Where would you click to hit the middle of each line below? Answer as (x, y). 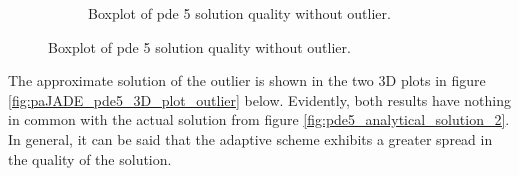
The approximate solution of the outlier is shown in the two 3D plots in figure (247, 80)
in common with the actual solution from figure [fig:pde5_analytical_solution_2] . (259, 119)
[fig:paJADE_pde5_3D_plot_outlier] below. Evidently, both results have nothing (259, 99)
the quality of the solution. (90, 158)
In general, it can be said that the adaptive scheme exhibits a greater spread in (250, 138)
